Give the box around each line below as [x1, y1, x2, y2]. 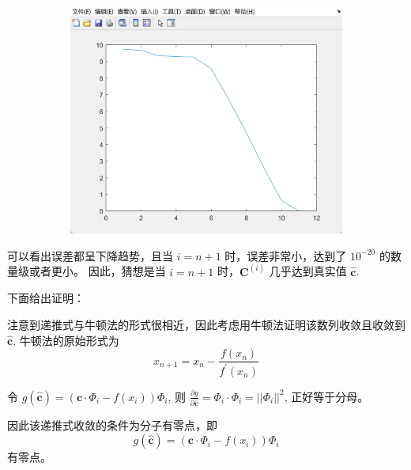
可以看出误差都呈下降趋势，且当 [7, 247, 173, 263]
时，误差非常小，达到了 [224, 247, 347, 263]
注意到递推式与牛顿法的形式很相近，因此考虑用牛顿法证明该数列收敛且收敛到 [7, 316, 405, 333]
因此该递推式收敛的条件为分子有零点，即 [7, 416, 217, 433]
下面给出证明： [7, 290, 85, 306]
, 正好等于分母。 [284, 388, 369, 404]
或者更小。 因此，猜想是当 [28, 263, 166, 279]
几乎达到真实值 [269, 263, 347, 279]
